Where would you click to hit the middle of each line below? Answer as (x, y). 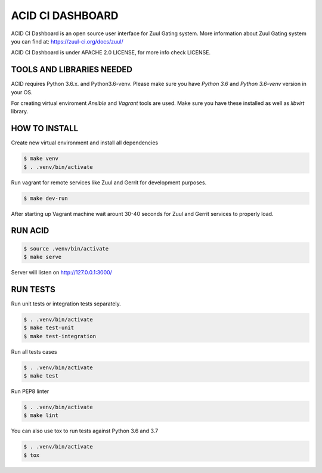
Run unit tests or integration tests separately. (66, 304)
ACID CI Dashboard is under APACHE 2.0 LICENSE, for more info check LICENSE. (111, 52)
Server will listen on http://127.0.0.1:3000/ (62, 273)
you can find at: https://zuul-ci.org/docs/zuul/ (67, 41)
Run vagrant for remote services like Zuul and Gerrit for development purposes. (109, 183)
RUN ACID (30, 231)
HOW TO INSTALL (45, 129)
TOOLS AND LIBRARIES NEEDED (72, 69)
